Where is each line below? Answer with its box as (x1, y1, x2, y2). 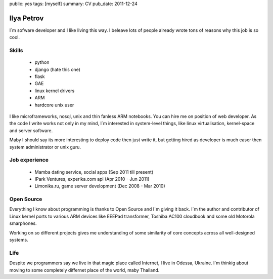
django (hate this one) (34, 66, 81, 72)
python (34, 59, 50, 65)
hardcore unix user (34, 102, 74, 108)
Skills (9, 47, 23, 54)
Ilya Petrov (9, 14, 44, 22)
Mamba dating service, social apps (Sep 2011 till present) (34, 169, 154, 175)
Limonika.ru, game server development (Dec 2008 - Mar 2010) (34, 183, 165, 189)
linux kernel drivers (34, 88, 75, 94)
